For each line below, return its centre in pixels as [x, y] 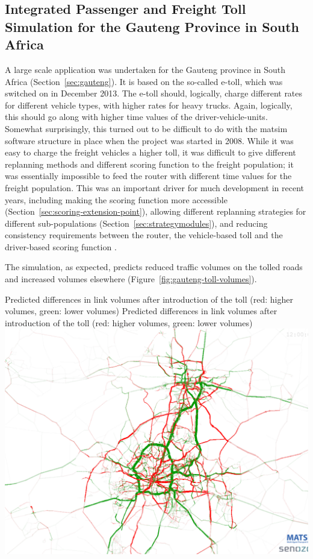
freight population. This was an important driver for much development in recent [155, 187]
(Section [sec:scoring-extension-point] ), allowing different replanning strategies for [156, 211]
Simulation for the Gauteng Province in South [152, 26]
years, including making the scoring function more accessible [116, 199]
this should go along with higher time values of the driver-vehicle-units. [136, 117]
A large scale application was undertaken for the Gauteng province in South [145, 69]
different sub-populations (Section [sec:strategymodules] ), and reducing [136, 223]
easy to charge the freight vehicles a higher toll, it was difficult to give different [150, 152]
